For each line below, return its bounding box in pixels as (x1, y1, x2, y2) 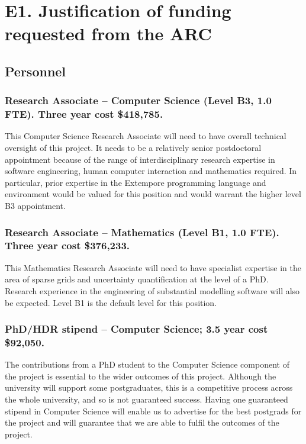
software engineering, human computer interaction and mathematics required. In (5, 165, 297, 177)
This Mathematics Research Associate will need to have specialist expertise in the (5, 261, 301, 274)
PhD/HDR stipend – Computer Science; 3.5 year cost (5, 321, 268, 336)
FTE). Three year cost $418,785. (5, 107, 163, 121)
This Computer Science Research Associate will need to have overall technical (5, 130, 286, 142)
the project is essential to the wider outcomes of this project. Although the (5, 369, 276, 382)
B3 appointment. (5, 200, 66, 212)
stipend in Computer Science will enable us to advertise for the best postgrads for (5, 404, 302, 417)
